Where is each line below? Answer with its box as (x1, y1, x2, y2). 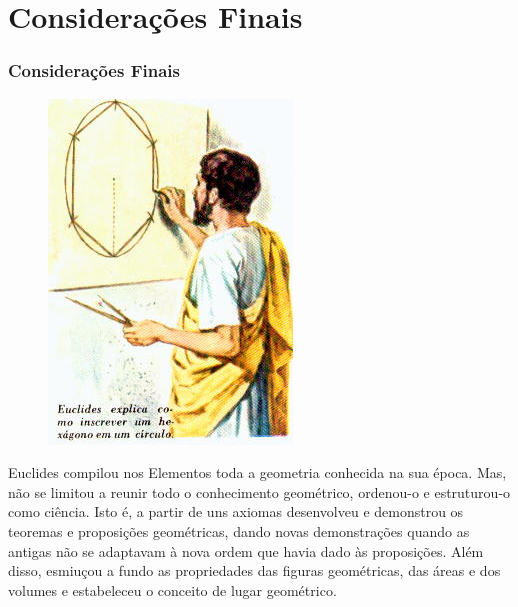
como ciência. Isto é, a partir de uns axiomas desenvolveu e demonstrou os (8, 501, 464, 522)
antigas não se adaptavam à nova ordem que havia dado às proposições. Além (8, 540, 484, 561)
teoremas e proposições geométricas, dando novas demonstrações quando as (8, 520, 470, 541)
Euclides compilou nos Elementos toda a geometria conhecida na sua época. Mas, (8, 462, 507, 483)
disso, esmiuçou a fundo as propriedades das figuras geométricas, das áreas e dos (8, 560, 501, 581)
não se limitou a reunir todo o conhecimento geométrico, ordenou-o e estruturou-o (8, 481, 511, 502)
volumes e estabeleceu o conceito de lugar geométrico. (8, 579, 337, 600)
